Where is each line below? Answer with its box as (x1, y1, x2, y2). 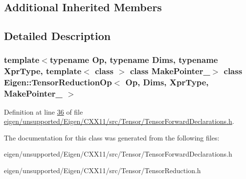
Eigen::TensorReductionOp (4, 76, 112, 88)
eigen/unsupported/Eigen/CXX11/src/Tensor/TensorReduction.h (4, 165, 201, 175)
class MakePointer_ (130, 65, 210, 77)
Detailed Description (4, 28, 111, 43)
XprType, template (4, 65, 82, 77)
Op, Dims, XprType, (125, 76, 209, 88)
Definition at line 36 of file (4, 106, 83, 117)
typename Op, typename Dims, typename (49, 54, 218, 66)
